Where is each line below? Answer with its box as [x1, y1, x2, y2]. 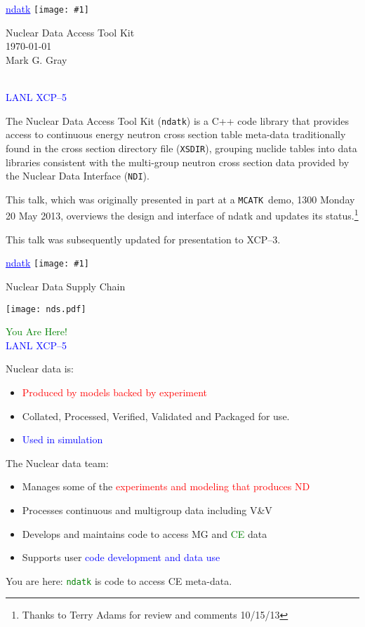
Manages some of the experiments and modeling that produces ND [22, 479, 310, 494]
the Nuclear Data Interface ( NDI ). [6, 168, 150, 183]
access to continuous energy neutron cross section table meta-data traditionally [6, 127, 346, 142]
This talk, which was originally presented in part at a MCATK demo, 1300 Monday [6, 191, 355, 206]
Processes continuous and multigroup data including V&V [22, 502, 272, 517]
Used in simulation [22, 432, 103, 447]
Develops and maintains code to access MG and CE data [22, 526, 267, 541]
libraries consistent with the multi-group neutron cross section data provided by [6, 154, 350, 169]
